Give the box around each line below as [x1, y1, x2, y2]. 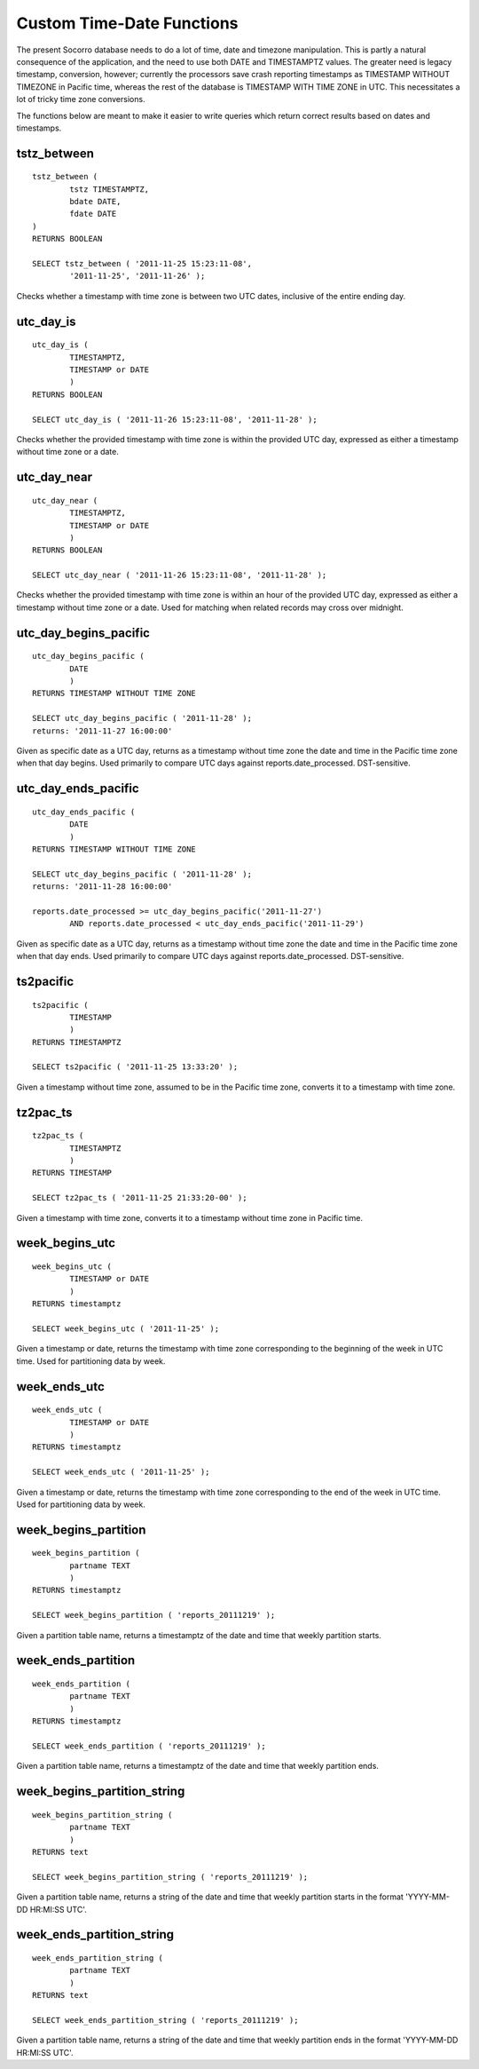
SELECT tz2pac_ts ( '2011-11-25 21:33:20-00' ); [32, 1193, 247, 1203]
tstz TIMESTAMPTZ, [69, 184, 150, 194]
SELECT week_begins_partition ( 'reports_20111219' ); [32, 1610, 276, 1621]
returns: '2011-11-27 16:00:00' [32, 725, 173, 736]
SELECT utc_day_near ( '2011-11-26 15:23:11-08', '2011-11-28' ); [32, 570, 327, 581]
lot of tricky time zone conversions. [16, 94, 145, 105]
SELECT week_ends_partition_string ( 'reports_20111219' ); [32, 2015, 299, 2025]
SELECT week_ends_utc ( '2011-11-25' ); [32, 1467, 210, 1478]
